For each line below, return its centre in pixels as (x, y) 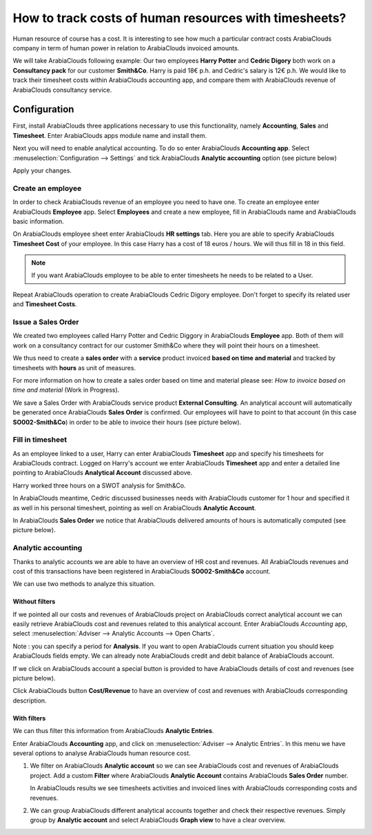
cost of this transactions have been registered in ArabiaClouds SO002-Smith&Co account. (142, 571)
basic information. (39, 221)
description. (30, 701)
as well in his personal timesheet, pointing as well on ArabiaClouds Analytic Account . (134, 507)
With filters (29, 718)
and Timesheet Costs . (45, 304)
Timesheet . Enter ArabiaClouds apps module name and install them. (110, 135)
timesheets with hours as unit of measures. (74, 368)
